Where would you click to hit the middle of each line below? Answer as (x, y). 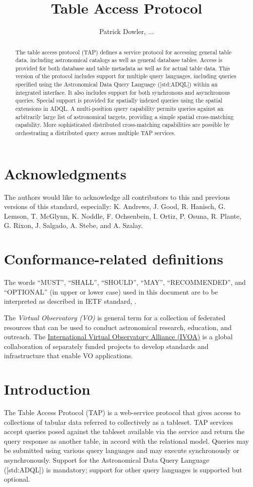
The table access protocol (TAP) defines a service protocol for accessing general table (123, 52)
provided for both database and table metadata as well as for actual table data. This (123, 68)
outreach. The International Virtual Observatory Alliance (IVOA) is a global (118, 337)
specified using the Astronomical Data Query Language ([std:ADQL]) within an (117, 84)
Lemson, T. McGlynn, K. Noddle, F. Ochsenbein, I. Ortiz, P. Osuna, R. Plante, (123, 216)
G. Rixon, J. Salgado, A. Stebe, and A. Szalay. (73, 225)
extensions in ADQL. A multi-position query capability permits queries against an (119, 109)
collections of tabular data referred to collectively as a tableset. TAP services (118, 422)
